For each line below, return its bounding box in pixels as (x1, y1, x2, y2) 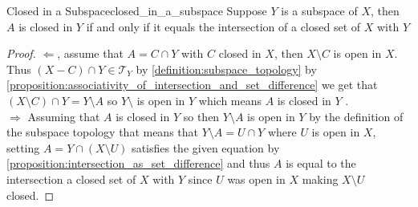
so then (183, 108, 220, 124)
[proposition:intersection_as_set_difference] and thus (6, 155, 270, 172)
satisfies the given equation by (132, 139, 280, 156)
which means (198, 91, 262, 108)
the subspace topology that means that (6, 124, 199, 140)
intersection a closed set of (6, 170, 136, 187)
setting (6, 139, 40, 156)
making (302, 170, 339, 187)
